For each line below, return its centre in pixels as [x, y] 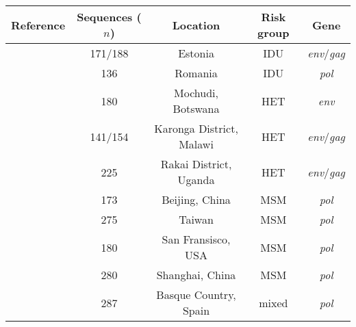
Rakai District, [196, 164]
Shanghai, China [196, 275]
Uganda [196, 180]
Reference [38, 25]
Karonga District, [196, 128]
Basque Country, [196, 295]
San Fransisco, [196, 239]
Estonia [196, 53]
